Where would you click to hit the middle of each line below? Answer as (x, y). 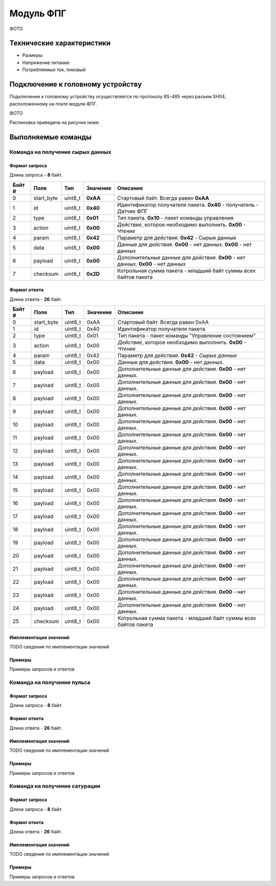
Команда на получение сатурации (55, 786)
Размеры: (33, 55)
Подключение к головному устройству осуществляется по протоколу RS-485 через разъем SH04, (118, 97)
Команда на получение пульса (50, 682)
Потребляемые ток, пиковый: (54, 70)
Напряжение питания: (46, 62)
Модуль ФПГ (38, 13)
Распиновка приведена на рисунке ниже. (55, 122)
